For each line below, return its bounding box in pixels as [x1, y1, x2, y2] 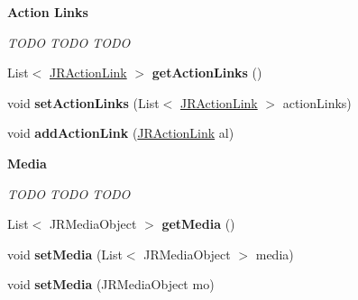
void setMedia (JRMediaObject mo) [7, 275, 215, 294]
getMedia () [161, 214, 235, 233]
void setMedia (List [7, 244, 123, 263]
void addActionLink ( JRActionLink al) [7, 123, 234, 142]
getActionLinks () [151, 63, 262, 82]
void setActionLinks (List [7, 93, 160, 112]
